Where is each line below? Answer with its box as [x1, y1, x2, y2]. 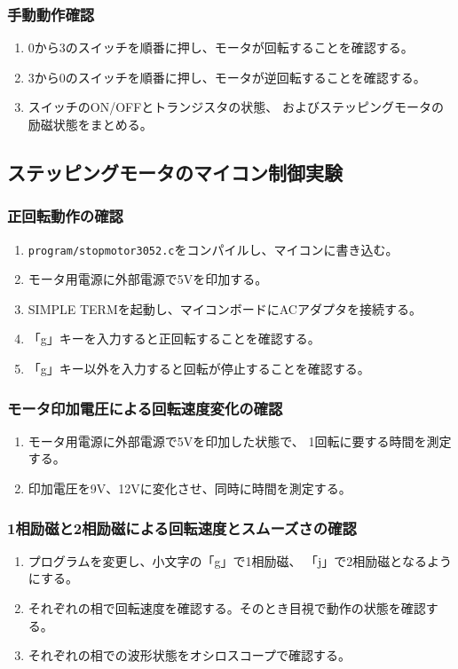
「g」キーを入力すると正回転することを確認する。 [28, 329, 320, 348]
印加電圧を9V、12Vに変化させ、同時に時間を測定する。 [28, 479, 351, 498]
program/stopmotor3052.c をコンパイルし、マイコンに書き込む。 [28, 240, 399, 258]
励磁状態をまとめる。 [28, 115, 153, 133]
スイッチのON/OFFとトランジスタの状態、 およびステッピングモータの [28, 98, 445, 116]
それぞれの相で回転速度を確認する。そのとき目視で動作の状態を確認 [28, 599, 426, 618]
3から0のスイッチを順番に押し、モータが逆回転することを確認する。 [28, 67, 426, 86]
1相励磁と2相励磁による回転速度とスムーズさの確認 [7, 516, 357, 539]
